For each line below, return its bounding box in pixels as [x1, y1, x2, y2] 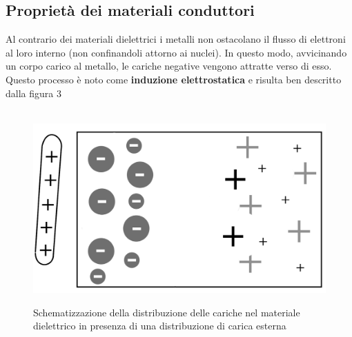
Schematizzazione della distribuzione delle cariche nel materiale [33, 305, 300, 319]
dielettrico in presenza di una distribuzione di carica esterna [33, 318, 286, 333]
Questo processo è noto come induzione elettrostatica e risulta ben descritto [6, 72, 342, 86]
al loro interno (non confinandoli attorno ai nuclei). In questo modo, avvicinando [6, 45, 347, 59]
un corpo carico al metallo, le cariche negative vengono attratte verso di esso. [6, 59, 332, 73]
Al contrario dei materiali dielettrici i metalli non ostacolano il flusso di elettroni [6, 32, 346, 46]
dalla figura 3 [6, 85, 61, 100]
